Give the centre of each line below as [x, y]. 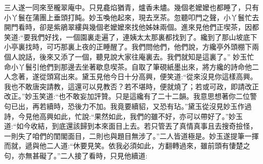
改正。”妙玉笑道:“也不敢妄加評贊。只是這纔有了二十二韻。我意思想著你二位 [127, 96]
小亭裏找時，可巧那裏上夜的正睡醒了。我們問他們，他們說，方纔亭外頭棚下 [128, 47]
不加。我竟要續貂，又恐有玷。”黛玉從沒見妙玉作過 [170, 106]
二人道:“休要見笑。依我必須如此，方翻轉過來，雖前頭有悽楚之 [148, 146]
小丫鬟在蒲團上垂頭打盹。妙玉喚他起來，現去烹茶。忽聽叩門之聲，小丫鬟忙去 [131, 17]
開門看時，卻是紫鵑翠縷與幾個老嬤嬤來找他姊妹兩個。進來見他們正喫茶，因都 [131, 27]
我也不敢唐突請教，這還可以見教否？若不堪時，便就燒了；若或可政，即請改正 [131, 86]
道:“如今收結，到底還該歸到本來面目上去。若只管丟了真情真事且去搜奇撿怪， [131, 126]
